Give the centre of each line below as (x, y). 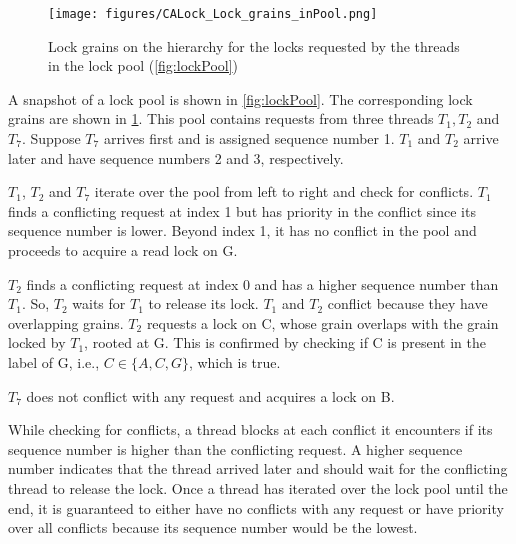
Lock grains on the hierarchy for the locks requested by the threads (254, 45)
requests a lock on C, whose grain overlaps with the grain (322, 322)
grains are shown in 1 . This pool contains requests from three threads (221, 118)
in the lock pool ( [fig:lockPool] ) (143, 65)
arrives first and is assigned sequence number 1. (249, 138)
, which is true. (234, 361)
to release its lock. (203, 303)
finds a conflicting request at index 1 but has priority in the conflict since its (242, 210)
